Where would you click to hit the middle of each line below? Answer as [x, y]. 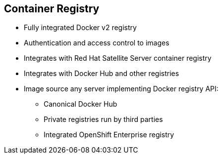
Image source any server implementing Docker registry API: [121, 89]
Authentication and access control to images [97, 43]
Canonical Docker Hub [81, 104]
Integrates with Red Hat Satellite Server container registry [118, 58]
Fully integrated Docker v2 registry [80, 28]
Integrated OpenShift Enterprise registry [109, 135]
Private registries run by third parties [103, 119]
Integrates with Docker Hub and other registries [102, 74]
